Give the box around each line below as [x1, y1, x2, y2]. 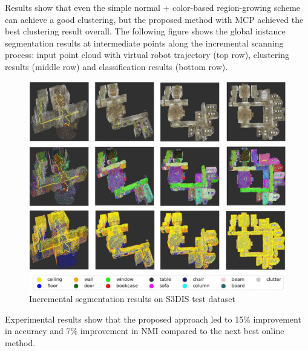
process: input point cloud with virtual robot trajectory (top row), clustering [5, 48, 289, 61]
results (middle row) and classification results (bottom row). [5, 60, 228, 72]
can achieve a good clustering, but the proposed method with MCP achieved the [5, 13, 304, 25]
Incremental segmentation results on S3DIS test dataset [29, 292, 235, 305]
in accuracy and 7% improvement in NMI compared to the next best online [5, 324, 284, 337]
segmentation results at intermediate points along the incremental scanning [5, 36, 284, 49]
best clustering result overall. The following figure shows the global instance [5, 25, 286, 37]
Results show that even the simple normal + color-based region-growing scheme [5, 1, 301, 13]
